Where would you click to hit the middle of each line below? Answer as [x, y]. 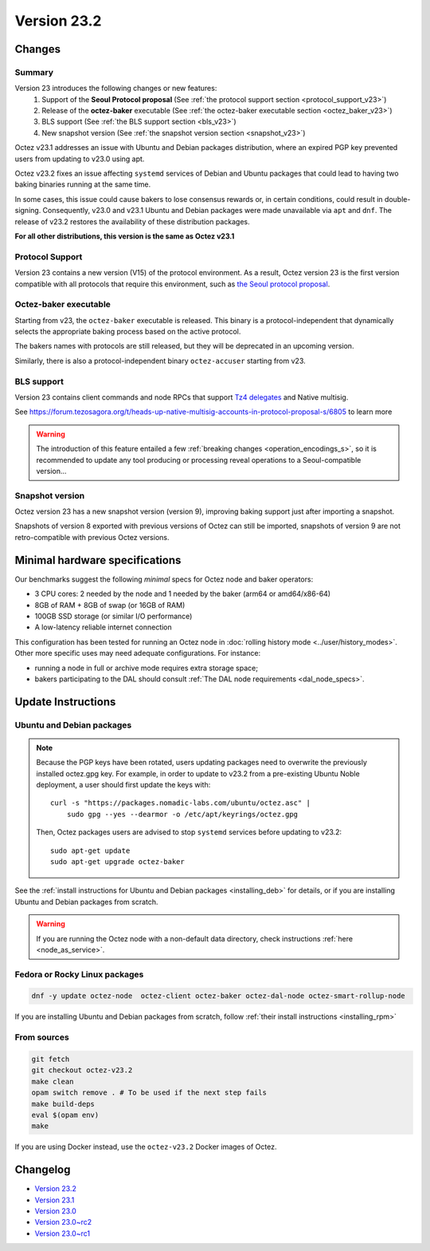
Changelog [43, 1170]
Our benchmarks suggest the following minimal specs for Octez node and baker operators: [164, 579]
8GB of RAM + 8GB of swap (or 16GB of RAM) [110, 605]
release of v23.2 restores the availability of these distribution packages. [132, 221]
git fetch [51, 1060]
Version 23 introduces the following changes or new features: [116, 89]
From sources [42, 1037]
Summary [34, 72]
